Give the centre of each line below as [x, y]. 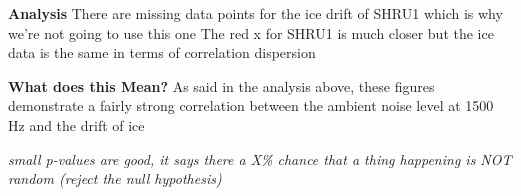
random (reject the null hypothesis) [115, 178]
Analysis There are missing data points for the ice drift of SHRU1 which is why [255, 13]
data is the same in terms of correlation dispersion [162, 52]
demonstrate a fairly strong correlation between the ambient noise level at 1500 [251, 105]
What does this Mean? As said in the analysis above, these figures [221, 85]
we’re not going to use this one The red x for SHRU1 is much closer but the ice [251, 32]
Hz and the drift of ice [76, 124]
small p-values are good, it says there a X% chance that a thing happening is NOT [260, 158]
